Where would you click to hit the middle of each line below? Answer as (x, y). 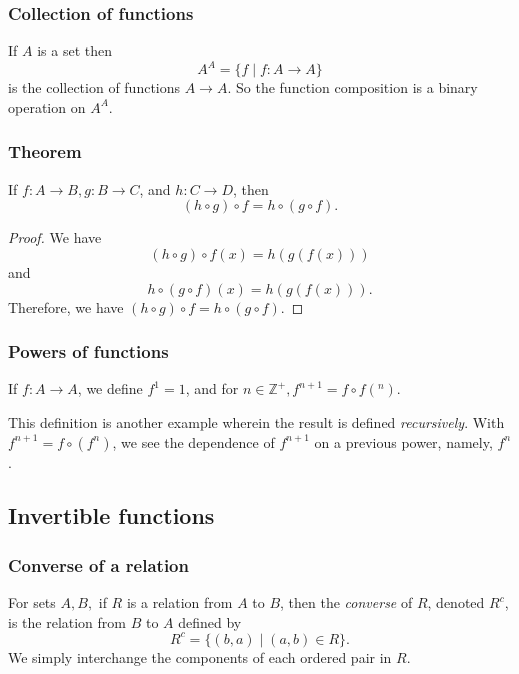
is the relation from (67, 621)
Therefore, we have (66, 306)
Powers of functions (88, 351)
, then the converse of (346, 602)
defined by (210, 621)
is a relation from (179, 602)
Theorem (45, 151)
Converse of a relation (98, 564)
